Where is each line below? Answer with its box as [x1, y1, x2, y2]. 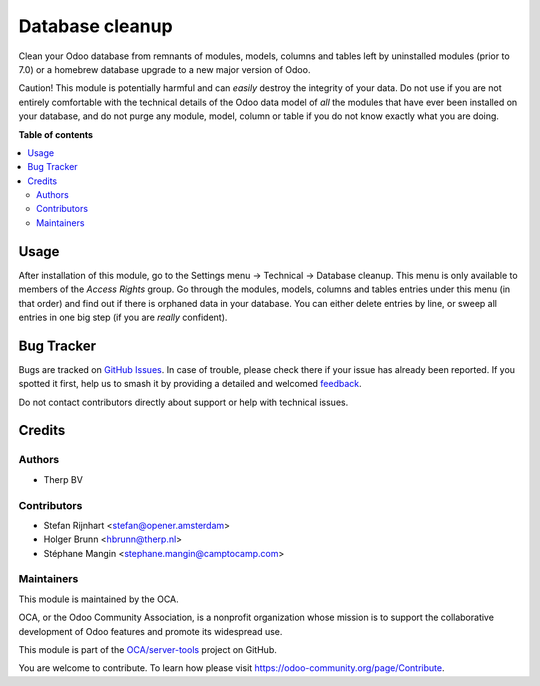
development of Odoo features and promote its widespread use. [18, 625, 283, 637]
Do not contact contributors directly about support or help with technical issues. [18, 396, 349, 408]
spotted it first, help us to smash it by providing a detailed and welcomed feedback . [18, 378, 362, 390]
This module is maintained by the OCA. [18, 593, 179, 605]
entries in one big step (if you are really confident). [18, 311, 228, 323]
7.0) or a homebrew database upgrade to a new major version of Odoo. [18, 63, 311, 75]
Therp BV [43, 473, 84, 485]
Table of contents [18, 128, 94, 140]
